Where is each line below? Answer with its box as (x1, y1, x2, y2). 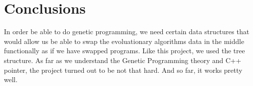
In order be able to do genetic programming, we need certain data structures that (4, 26, 250, 37)
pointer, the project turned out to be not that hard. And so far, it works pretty (4, 64, 243, 75)
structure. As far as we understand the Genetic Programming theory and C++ (4, 55, 241, 65)
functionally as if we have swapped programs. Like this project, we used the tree (4, 45, 245, 56)
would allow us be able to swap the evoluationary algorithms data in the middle (4, 36, 244, 46)
